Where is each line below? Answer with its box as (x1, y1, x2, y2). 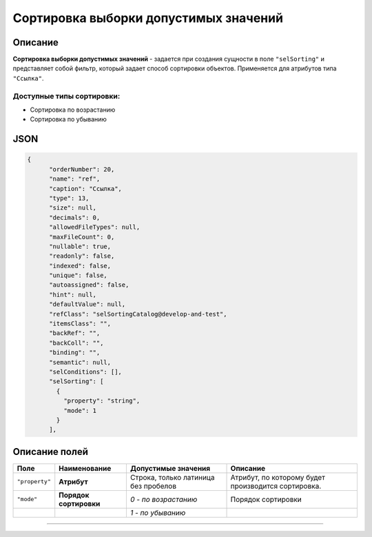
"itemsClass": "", (49, 320, 112, 327)
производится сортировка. (230, 481, 322, 491)
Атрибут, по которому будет (230, 472, 325, 482)
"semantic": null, (49, 358, 112, 366)
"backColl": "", (49, 338, 104, 347)
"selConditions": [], (49, 367, 122, 376)
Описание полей (12, 445, 89, 458)
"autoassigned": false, (49, 281, 130, 289)
